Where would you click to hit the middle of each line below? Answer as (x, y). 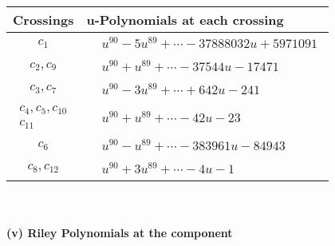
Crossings (43, 20)
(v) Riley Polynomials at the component (120, 233)
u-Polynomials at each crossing (185, 20)
